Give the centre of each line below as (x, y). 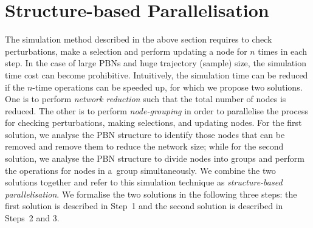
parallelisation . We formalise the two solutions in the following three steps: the (151, 194)
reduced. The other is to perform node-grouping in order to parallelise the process (156, 110)
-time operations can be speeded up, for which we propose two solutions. (167, 87)
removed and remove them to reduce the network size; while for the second (144, 146)
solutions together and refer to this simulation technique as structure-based (144, 182)
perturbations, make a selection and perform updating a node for (126, 51)
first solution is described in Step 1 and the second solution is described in (144, 206)
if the (15, 87)
